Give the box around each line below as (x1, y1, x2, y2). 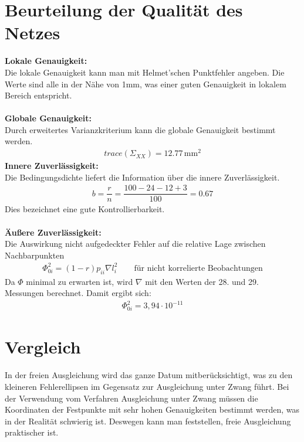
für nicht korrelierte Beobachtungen (134, 264, 263, 273)
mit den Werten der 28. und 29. (145, 275, 259, 287)
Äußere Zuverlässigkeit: (5, 226, 102, 238)
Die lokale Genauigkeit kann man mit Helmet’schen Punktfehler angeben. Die (5, 66, 285, 78)
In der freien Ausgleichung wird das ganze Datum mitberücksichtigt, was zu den (5, 369, 293, 381)
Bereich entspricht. (5, 89, 72, 101)
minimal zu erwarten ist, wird (26, 275, 133, 287)
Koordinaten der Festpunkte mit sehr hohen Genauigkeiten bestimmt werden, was (5, 403, 300, 416)
